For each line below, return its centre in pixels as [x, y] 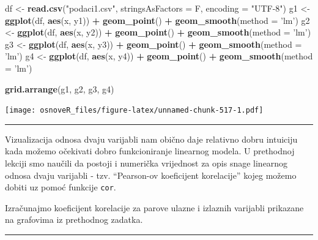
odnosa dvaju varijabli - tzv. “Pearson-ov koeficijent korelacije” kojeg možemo [151, 175]
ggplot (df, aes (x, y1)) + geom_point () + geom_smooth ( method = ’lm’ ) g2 [157, 20]
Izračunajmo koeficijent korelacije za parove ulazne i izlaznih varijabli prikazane [154, 207]
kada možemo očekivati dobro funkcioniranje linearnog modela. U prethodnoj [150, 151]
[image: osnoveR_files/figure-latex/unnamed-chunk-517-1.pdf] [134, 111]
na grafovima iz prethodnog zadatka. [74, 219]
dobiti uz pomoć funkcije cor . [61, 187]
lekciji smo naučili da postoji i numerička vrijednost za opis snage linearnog [146, 163]
